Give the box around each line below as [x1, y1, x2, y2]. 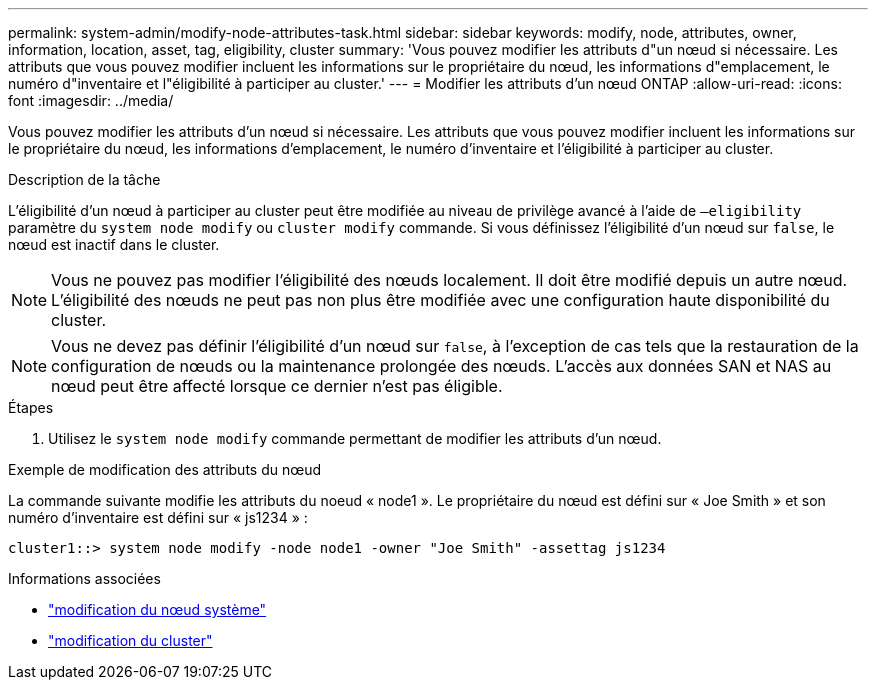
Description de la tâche [8, 171, 161, 188]
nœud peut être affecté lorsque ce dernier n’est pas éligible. [51, 376, 503, 396]
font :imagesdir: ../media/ [8, 92, 174, 109]
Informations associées [8, 570, 161, 587]
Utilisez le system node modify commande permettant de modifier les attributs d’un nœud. [48, 430, 662, 447]
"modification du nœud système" [48, 601, 267, 618]
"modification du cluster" [48, 632, 213, 649]
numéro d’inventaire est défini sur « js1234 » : [8, 509, 308, 526]
